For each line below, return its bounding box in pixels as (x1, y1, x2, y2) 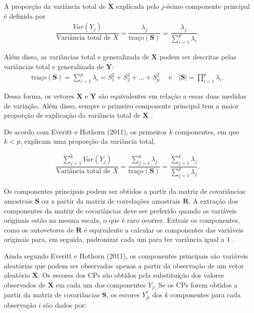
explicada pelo (116, 1, 159, 11)
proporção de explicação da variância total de (4, 110, 141, 120)
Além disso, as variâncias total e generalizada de (4, 52, 149, 62)
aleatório (4, 270, 30, 280)
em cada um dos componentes (56, 279, 146, 289)
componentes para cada (170, 289, 241, 300)
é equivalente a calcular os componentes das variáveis (84, 224, 244, 235)
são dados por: (43, 299, 87, 310)
